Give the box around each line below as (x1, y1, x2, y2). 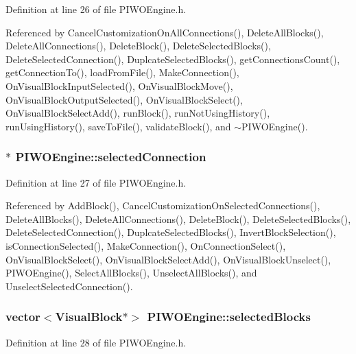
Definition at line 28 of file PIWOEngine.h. (5, 335, 187, 349)
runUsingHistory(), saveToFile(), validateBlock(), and (5, 119, 231, 133)
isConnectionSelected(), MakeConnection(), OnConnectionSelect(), (5, 238, 286, 252)
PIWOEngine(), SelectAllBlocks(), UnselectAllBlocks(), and (5, 265, 257, 280)
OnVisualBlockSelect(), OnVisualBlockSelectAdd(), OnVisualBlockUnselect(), (5, 252, 331, 266)
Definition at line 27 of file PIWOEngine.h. (5, 175, 187, 189)
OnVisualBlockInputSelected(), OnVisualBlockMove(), (5, 78, 233, 93)
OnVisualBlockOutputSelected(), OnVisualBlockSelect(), (5, 92, 243, 106)
